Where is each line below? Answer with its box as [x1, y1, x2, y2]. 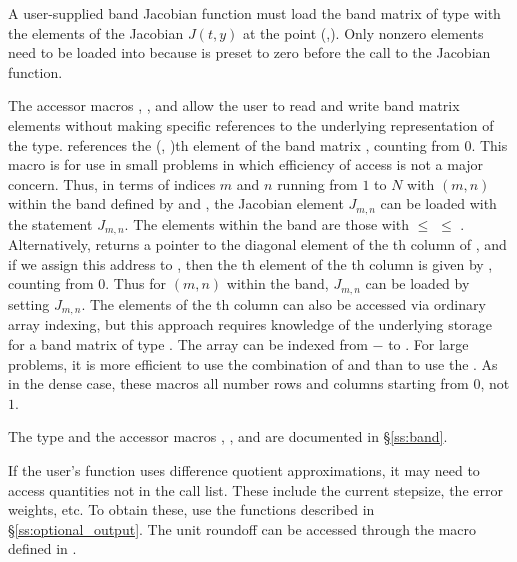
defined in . [8, 538, 77, 559]
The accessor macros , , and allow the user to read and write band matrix [8, 95, 460, 116]
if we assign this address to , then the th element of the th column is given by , [8, 253, 493, 274]
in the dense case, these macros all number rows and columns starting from [8, 373, 469, 394]
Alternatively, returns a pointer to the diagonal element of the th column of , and [8, 234, 507, 255]
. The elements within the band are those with [124, 213, 410, 234]
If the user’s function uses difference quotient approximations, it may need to [8, 459, 480, 480]
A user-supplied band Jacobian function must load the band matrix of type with [8, 3, 501, 23]
